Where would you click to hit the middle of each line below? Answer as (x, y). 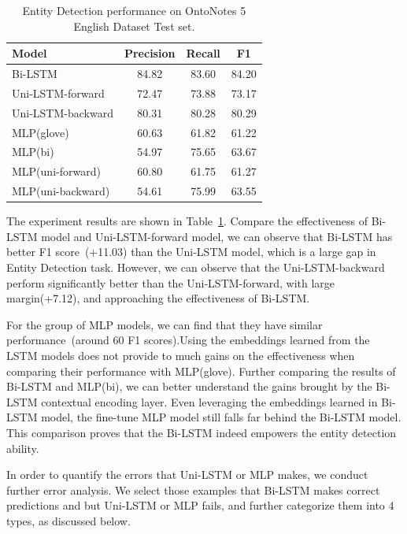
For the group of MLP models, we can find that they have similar (165, 324)
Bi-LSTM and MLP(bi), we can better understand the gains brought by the (189, 386)
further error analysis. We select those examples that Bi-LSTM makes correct (193, 489)
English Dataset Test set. (134, 26)
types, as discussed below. (68, 520)
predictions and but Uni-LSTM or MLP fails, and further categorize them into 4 (200, 505)
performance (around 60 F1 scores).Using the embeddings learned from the (188, 340)
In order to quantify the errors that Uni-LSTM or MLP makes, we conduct (187, 475)
